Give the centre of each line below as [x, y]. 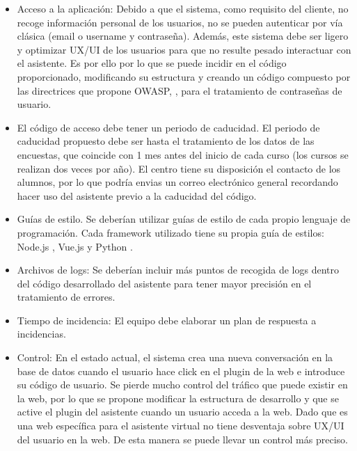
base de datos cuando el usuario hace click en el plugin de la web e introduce [181, 371]
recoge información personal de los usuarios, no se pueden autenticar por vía [180, 22]
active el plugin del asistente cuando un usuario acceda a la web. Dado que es [182, 412]
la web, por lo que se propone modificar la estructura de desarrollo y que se [178, 398]
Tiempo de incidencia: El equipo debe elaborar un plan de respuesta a [167, 320]
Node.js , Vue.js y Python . [75, 246]
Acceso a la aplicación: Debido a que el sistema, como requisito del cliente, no [183, 8]
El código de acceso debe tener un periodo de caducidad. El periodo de [168, 127]
